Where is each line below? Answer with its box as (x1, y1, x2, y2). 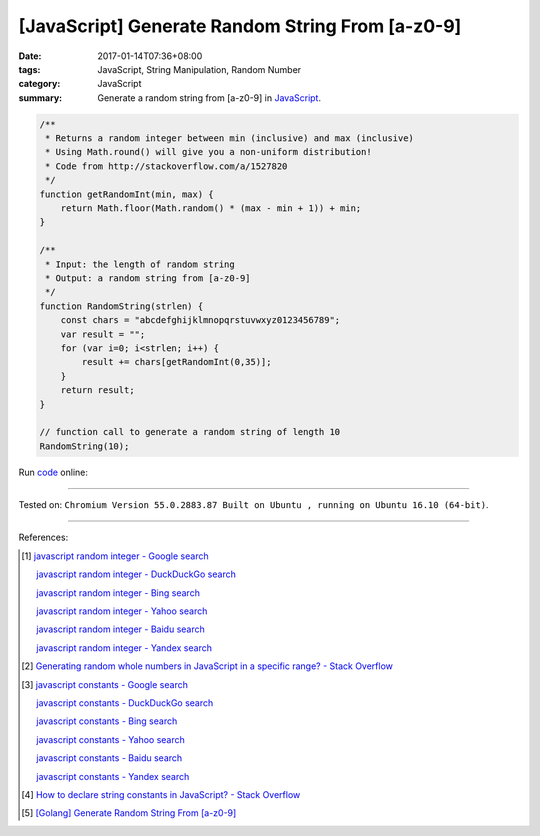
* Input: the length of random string (45, 258, 235, 270)
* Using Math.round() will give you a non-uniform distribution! (45, 146, 372, 158)
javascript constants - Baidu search (36, 752, 183, 764)
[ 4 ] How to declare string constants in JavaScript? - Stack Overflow (21, 788, 301, 800)
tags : (18, 63, 41, 75)
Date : (18, 50, 42, 62)
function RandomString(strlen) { (39, 300, 204, 312)
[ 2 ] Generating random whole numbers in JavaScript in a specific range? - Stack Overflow (21, 660, 394, 672)
